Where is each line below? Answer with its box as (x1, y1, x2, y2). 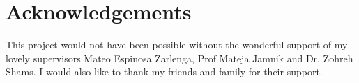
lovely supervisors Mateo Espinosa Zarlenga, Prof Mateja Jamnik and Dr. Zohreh (6, 50, 353, 65)
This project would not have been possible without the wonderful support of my (6, 37, 348, 52)
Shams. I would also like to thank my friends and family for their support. (6, 64, 323, 79)
